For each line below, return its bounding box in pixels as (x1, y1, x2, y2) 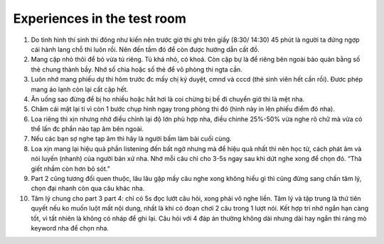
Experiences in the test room (13, 11, 186, 26)
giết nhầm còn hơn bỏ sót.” (31, 164, 110, 173)
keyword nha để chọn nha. (31, 223, 110, 232)
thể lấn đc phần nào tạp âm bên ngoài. (31, 125, 144, 133)
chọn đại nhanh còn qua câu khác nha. (31, 184, 145, 193)
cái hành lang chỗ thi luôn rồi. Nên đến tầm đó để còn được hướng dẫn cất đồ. (31, 45, 260, 53)
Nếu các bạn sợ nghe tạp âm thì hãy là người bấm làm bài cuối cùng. (31, 135, 232, 143)
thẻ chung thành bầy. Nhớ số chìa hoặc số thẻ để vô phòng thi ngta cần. (31, 65, 243, 74)
